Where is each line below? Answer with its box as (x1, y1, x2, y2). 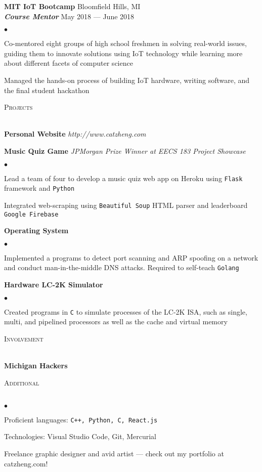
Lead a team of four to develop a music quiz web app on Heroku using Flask (4, 173, 243, 183)
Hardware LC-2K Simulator (4, 279, 103, 289)
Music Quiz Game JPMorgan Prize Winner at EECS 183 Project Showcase (4, 145, 246, 156)
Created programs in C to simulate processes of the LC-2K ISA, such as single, (4, 306, 247, 317)
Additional (4, 377, 39, 388)
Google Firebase (4, 210, 59, 218)
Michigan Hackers (4, 360, 68, 371)
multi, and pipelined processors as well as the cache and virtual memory (4, 316, 228, 327)
